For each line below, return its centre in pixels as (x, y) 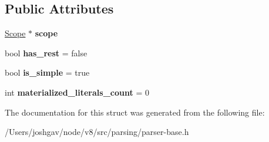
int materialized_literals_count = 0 (77, 92)
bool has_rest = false (46, 53)
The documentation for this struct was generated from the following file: (135, 112)
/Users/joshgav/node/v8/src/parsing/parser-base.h (97, 132)
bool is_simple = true (47, 72)
